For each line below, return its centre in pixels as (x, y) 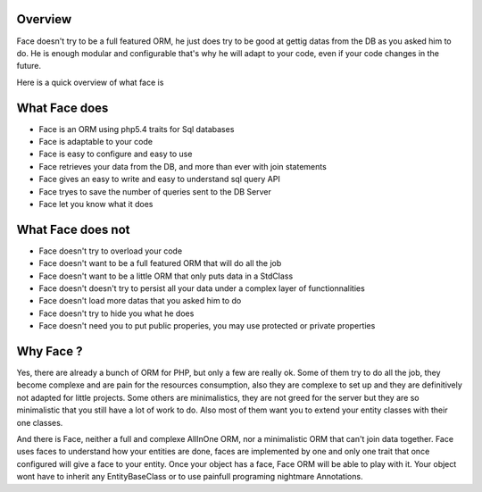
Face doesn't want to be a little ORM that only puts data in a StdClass (166, 276)
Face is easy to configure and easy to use (116, 154)
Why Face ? (50, 351)
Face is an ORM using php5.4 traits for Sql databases (137, 129)
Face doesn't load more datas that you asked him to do (140, 301)
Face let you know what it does (96, 204)
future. (29, 66)
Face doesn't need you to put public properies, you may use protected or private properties (207, 326)
